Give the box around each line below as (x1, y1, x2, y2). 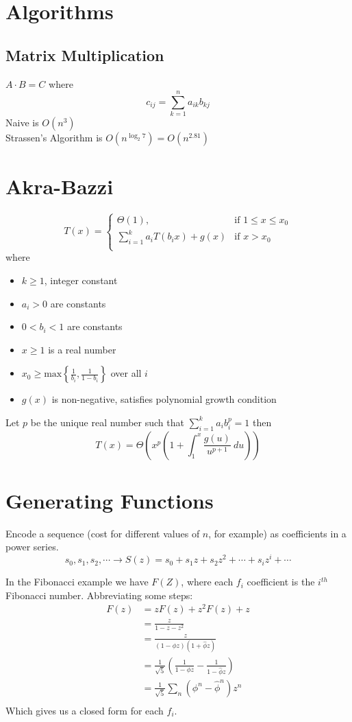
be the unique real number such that (30, 415, 184, 429)
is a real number (48, 342, 116, 356)
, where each (181, 574, 234, 589)
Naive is (5, 115, 39, 130)
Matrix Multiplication (5, 44, 164, 65)
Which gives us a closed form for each (5, 703, 164, 718)
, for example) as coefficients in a (208, 526, 347, 540)
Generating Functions (5, 486, 214, 514)
